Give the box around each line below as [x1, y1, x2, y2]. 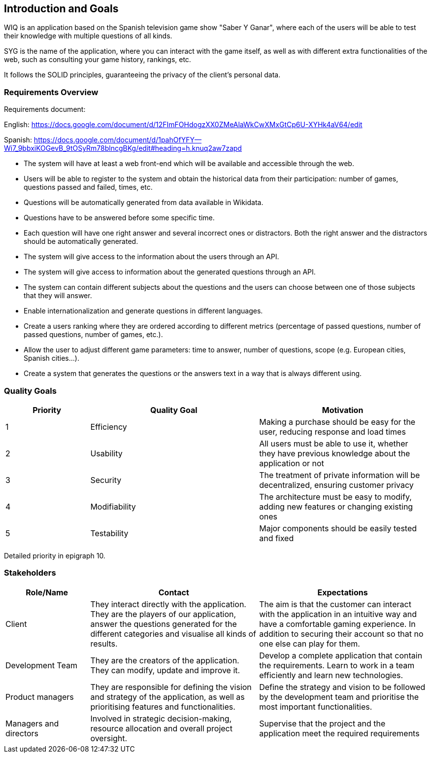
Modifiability [90, 501, 136, 512]
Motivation [322, 405, 364, 415]
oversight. [90, 733, 128, 743]
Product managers [5, 691, 74, 702]
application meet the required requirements [259, 728, 420, 738]
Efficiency [90, 421, 127, 432]
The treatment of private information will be [259, 470, 420, 480]
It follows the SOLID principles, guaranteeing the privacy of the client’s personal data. [4, 70, 281, 79]
